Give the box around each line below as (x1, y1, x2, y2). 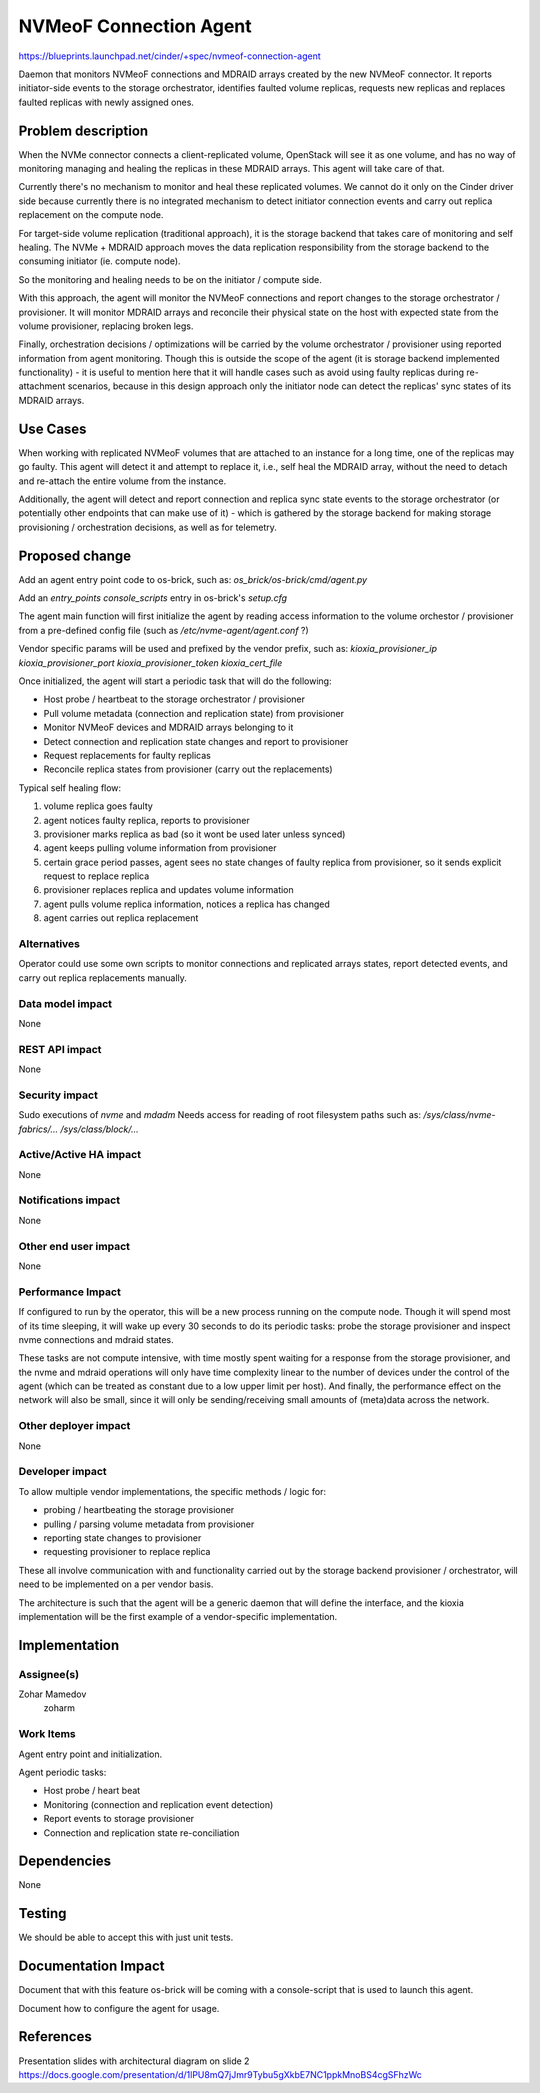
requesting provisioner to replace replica (43, 1546, 211, 1558)
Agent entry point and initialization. (18, 1748, 163, 1760)
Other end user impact (18, 1239, 130, 1253)
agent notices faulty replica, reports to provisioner (43, 814, 250, 826)
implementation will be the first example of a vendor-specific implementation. (18, 1610, 338, 1622)
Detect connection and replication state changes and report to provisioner (43, 735, 349, 747)
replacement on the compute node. (18, 209, 164, 221)
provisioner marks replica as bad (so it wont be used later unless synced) (43, 828, 346, 840)
